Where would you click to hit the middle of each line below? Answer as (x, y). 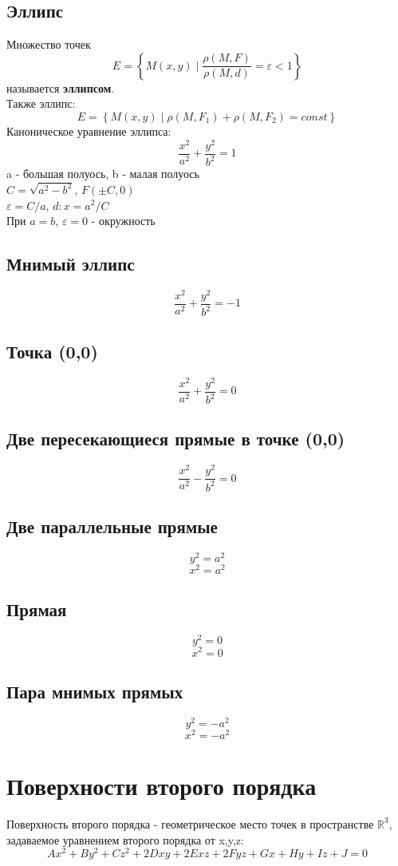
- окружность (123, 221)
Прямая (37, 609)
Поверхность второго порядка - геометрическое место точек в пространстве (190, 823)
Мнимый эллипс (71, 264)
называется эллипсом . (61, 87)
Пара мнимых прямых (95, 691)
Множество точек (49, 44)
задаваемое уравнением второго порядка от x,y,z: (125, 839)
